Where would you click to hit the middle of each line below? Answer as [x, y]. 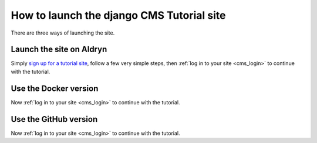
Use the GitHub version [54, 119]
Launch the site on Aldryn [59, 50]
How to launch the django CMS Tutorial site [118, 15]
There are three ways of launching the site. [63, 33]
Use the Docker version [55, 88]
